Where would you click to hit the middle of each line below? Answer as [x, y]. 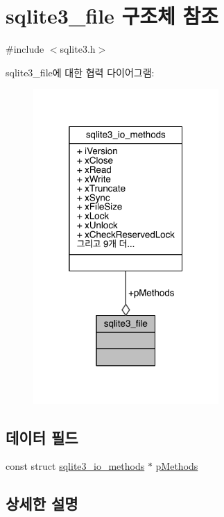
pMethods [177, 466]
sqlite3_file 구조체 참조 [112, 16]
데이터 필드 [42, 437]
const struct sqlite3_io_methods [75, 466]
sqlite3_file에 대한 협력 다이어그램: [80, 72]
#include [25, 49]
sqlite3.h [78, 49]
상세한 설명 [42, 503]
